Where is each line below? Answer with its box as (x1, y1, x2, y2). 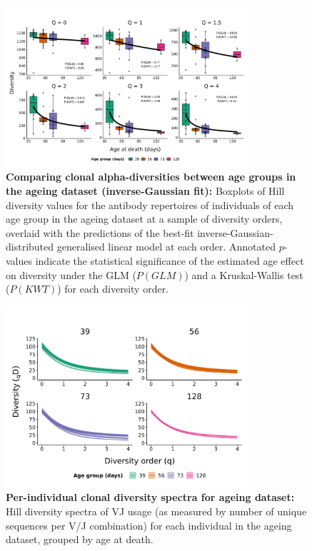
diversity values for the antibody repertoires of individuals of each (6, 197, 294, 212)
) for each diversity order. (57, 281, 169, 296)
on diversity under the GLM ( (6, 267, 136, 282)
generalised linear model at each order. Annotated (56, 239, 276, 254)
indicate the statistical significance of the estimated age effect (35, 253, 304, 268)
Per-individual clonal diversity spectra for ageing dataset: (6, 490, 295, 505)
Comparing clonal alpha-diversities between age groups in (6, 169, 296, 184)
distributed (6, 239, 54, 254)
